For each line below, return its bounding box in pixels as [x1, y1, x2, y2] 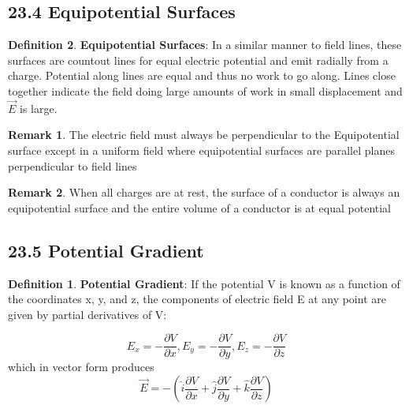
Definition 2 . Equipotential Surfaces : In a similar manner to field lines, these [8, 36, 402, 53]
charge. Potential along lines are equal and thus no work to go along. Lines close [8, 67, 396, 84]
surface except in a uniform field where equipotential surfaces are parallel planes [8, 141, 395, 158]
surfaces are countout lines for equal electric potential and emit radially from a [8, 51, 389, 68]
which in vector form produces [8, 358, 154, 375]
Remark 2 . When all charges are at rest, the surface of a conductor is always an [8, 184, 400, 201]
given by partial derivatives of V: [8, 306, 167, 322]
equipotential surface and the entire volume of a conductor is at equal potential [8, 199, 392, 216]
